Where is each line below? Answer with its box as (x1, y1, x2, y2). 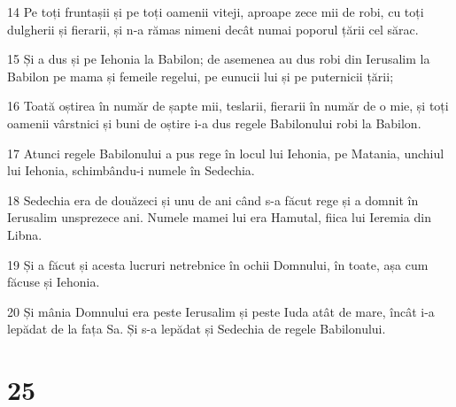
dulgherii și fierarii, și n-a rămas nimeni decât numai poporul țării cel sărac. (7, 19, 419, 38)
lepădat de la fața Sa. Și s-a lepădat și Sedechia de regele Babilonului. (7, 319, 386, 338)
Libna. (7, 225, 43, 243)
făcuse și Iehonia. (7, 273, 100, 291)
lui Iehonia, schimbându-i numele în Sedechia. (7, 161, 255, 180)
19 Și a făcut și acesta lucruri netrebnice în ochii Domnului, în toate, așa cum (7, 255, 429, 273)
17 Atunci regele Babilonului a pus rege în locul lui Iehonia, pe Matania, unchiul (7, 143, 444, 162)
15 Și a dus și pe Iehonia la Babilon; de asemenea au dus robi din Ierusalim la (7, 50, 430, 68)
